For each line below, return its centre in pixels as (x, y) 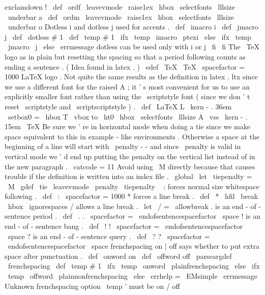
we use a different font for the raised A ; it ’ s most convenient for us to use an (127, 86)
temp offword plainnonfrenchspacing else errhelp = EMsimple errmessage (132, 276)
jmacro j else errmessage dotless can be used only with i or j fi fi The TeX (134, 47)
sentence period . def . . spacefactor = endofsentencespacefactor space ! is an (132, 216)
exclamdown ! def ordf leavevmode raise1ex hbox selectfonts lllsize (120, 7)
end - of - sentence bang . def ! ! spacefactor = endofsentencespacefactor (124, 226)
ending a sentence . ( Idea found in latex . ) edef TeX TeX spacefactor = (125, 66)
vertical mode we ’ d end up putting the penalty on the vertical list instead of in (130, 156)
